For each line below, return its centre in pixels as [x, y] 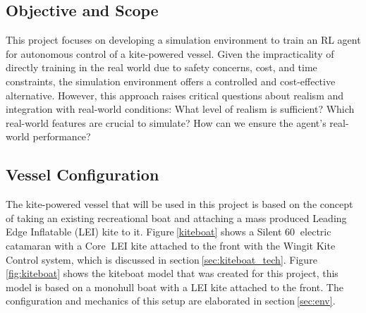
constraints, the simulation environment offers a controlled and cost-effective [171, 81]
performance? [62, 136]
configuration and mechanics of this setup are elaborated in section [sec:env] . [171, 301]
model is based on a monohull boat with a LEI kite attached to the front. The [175, 287]
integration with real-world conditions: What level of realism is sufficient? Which [180, 109]
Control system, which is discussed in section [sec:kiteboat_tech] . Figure [161, 259]
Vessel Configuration [83, 174]
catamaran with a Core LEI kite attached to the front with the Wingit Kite [171, 245]
